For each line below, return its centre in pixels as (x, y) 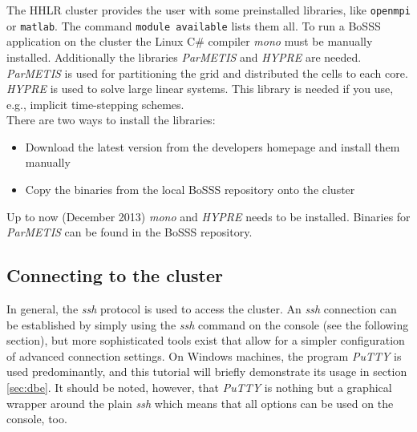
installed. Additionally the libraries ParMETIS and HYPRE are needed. (184, 57)
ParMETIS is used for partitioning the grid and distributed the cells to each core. (207, 73)
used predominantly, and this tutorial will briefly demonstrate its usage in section (207, 371)
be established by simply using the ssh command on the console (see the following (208, 324)
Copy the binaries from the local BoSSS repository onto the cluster (190, 190)
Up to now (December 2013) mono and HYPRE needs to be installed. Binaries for (208, 216)
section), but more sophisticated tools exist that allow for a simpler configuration (206, 340)
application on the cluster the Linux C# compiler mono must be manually (190, 41)
